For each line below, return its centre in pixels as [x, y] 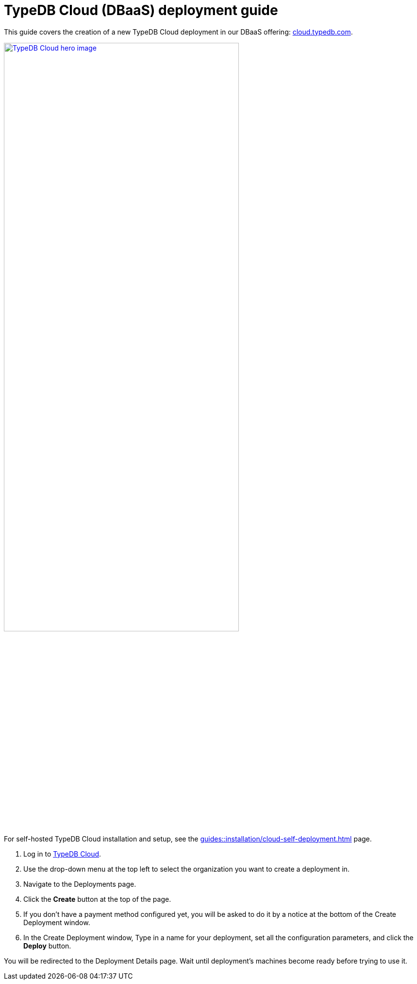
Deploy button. [47, 946]
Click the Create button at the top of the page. [97, 899]
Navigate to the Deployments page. [80, 884]
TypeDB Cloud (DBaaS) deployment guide [141, 10]
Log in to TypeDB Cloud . [62, 854]
